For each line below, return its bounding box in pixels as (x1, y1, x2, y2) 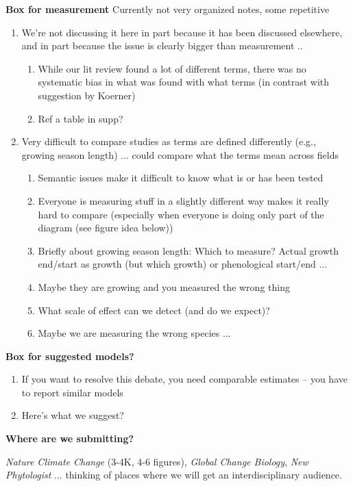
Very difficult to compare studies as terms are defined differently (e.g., (21, 134, 316, 149)
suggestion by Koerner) (38, 88, 136, 102)
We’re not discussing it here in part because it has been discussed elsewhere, (21, 25, 343, 39)
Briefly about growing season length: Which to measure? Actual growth (38, 243, 339, 257)
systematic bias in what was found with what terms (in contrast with (38, 75, 330, 89)
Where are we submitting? (5, 431, 134, 446)
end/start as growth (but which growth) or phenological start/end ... (38, 257, 328, 271)
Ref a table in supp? (38, 111, 123, 125)
